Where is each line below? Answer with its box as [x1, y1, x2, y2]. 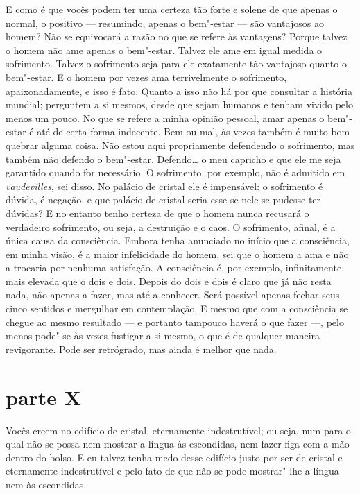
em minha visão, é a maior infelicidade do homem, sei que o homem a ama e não [6, 246, 349, 261]
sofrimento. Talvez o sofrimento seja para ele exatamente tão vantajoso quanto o [6, 56, 347, 71]
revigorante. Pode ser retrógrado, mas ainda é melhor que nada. [6, 341, 277, 356]
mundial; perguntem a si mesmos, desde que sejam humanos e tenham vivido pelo [6, 97, 353, 112]
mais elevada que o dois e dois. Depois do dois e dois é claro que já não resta [6, 273, 332, 288]
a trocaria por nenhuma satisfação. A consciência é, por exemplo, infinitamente [6, 260, 342, 275]
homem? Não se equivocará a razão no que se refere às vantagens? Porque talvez [6, 29, 348, 44]
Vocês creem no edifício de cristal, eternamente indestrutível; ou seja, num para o [6, 423, 351, 437]
